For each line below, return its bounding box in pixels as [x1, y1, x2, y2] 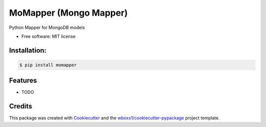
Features [9, 76, 37, 85]
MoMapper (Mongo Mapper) [9, 7, 128, 18]
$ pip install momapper [19, 62, 77, 68]
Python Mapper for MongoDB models [9, 25, 85, 30]
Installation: [9, 46, 47, 54]
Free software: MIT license [21, 33, 76, 39]
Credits [9, 102, 33, 110]
